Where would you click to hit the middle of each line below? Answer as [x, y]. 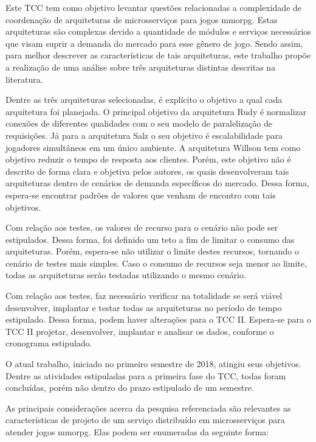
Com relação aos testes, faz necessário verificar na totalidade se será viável [144, 296]
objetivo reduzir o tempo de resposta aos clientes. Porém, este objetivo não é [148, 159]
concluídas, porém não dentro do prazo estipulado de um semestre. [130, 388]
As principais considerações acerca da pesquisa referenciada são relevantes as [148, 408]
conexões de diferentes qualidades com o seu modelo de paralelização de [139, 123]
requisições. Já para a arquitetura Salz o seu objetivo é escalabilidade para [144, 135]
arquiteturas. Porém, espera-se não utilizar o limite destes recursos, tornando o [152, 251]
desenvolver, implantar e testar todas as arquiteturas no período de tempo [144, 307]
